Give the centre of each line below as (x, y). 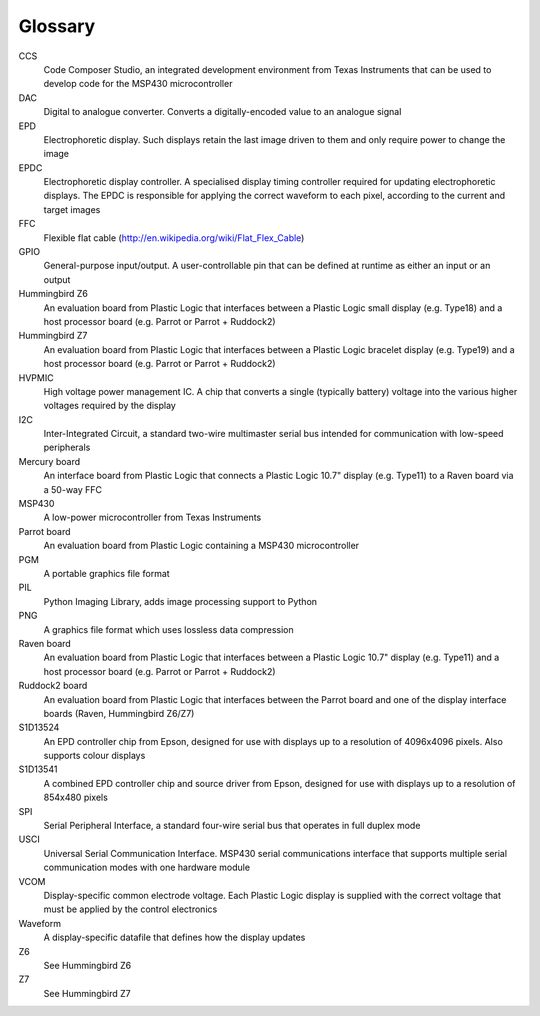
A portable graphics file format (106, 573)
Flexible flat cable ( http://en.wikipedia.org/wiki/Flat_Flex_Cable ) (174, 237)
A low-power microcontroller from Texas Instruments (152, 517)
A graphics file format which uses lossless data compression (168, 629)
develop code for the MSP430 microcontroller (138, 84)
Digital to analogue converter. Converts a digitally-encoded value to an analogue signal (222, 112)
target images (72, 209)
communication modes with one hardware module (146, 867)
